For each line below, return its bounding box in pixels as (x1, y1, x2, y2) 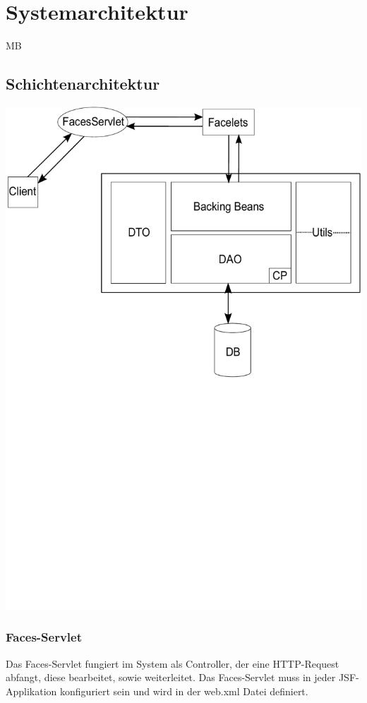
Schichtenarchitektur (6, 73, 160, 95)
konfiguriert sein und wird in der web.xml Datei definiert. (60, 683, 308, 698)
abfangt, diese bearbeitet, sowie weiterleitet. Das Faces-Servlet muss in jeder (6, 670, 336, 685)
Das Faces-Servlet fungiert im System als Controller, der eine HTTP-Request (6, 656, 339, 671)
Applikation (6, 683, 57, 698)
